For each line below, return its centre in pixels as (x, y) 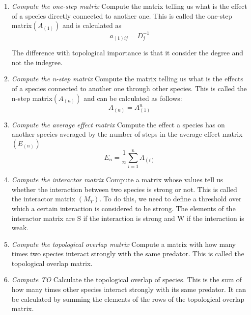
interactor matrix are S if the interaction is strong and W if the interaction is (128, 218)
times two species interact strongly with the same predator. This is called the (128, 254)
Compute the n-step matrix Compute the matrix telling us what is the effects (127, 79)
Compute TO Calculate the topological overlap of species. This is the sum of (127, 279)
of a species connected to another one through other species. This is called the (129, 88)
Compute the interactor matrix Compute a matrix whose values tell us (117, 180)
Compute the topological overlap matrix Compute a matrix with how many (124, 244)
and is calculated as (92, 25)
